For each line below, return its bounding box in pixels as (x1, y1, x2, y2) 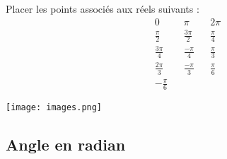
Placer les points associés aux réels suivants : (6, 1, 199, 16)
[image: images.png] (6, 102, 103, 113)
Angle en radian (6, 134, 126, 155)
